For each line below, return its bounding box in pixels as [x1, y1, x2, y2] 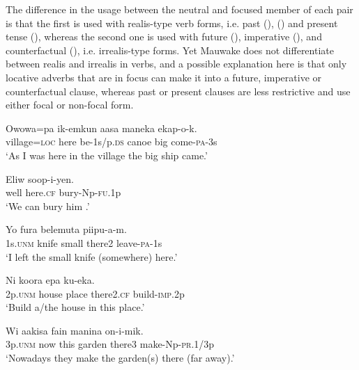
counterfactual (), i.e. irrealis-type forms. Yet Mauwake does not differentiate [6, 42, 334, 57]
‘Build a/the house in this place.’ [6, 300, 145, 314]
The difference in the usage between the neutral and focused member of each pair [6, 2, 353, 16]
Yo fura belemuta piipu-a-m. [6, 222, 127, 236]
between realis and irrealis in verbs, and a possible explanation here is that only [6, 56, 347, 71]
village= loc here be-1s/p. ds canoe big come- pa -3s [6, 134, 217, 149]
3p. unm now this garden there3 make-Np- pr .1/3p [6, 337, 215, 351]
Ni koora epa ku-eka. [6, 273, 95, 287]
